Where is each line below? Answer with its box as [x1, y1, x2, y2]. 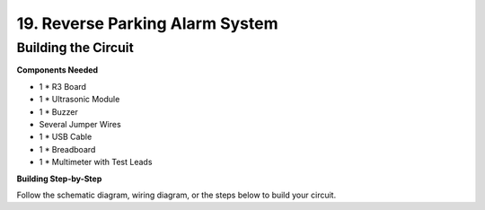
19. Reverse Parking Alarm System [16, 13, 278, 33]
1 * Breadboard [39, 144, 96, 154]
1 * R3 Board [39, 81, 87, 92]
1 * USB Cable [39, 131, 93, 143]
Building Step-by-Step [16, 173, 102, 184]
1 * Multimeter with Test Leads [39, 157, 153, 168]
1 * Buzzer [39, 106, 78, 117]
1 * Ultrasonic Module [39, 94, 120, 105]
